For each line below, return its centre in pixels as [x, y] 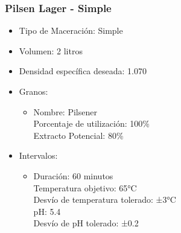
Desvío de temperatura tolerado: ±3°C [105, 199]
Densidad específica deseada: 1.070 [83, 71]
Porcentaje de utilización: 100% [91, 123]
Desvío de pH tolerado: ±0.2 [86, 223]
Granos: [33, 91]
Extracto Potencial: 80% [78, 135]
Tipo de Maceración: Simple [71, 30]
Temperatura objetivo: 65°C [85, 187]
